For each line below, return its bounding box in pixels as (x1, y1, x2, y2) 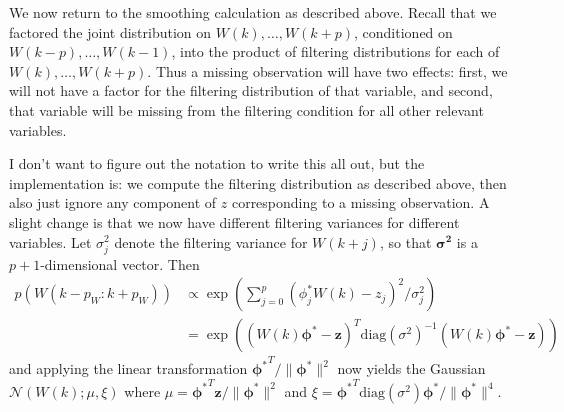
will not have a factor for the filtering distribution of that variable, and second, (9, 80, 493, 101)
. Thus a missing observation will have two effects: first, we (147, 60, 508, 81)
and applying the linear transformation (9, 358, 248, 379)
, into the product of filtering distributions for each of (171, 41, 500, 62)
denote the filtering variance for (114, 231, 308, 252)
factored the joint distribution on (9, 21, 212, 42)
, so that (379, 231, 432, 252)
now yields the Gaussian (337, 358, 486, 379)
